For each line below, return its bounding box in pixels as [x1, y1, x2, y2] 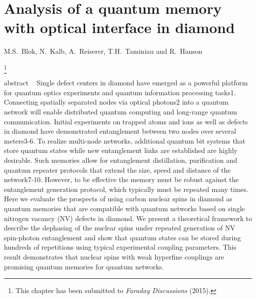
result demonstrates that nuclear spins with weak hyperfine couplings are [4, 251, 224, 262]
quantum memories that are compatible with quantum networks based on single [4, 203, 245, 213]
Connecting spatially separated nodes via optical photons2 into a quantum [4, 97, 229, 107]
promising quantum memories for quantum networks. [4, 261, 164, 271]
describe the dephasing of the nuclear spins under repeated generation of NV [4, 223, 235, 233]
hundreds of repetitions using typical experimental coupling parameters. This [4, 242, 236, 252]
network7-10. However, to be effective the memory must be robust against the [4, 174, 239, 185]
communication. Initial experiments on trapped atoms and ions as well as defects [4, 116, 248, 126]
